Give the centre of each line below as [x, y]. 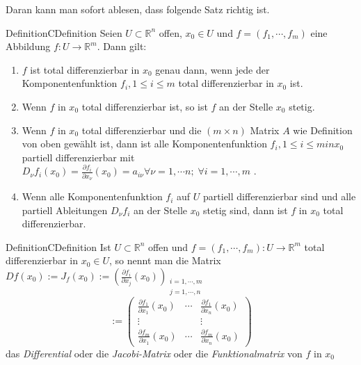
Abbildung [28, 46]
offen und [168, 246]
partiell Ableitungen [65, 210]
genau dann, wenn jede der [212, 69]
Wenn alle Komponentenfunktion [92, 196]
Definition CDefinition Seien [64, 32]
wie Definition [323, 130]
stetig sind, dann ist [246, 210]
